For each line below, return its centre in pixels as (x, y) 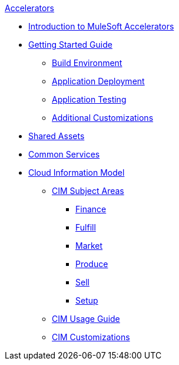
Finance (91, 209)
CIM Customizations (91, 337)
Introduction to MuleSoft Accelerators (101, 26)
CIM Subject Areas (88, 191)
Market (89, 246)
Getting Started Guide (70, 45)
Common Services (64, 154)
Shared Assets (57, 136)
